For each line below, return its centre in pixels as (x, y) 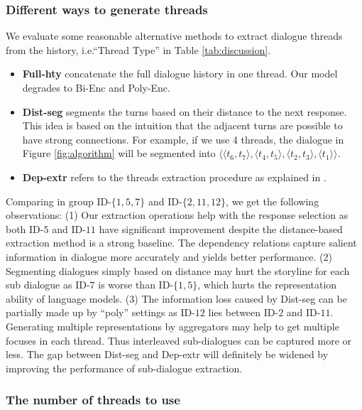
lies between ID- (243, 312)
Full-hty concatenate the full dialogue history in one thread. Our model (180, 74)
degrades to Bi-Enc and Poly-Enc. (96, 87)
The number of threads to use (93, 400)
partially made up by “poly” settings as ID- (100, 312)
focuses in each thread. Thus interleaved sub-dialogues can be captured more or (179, 340)
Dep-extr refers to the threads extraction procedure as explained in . (174, 177)
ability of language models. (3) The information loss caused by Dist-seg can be (176, 298)
